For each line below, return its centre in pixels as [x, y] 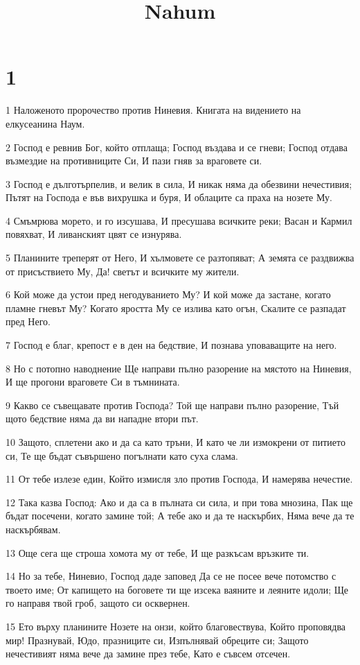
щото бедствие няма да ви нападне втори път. [102, 418]
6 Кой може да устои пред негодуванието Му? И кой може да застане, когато [168, 294]
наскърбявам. [33, 529]
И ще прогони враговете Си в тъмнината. [93, 382]
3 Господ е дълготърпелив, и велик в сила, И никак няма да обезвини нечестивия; [179, 183]
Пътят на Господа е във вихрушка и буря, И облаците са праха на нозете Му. [169, 197]
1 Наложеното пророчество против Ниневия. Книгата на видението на [153, 110]
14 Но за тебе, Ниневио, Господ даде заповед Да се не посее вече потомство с [171, 576]
